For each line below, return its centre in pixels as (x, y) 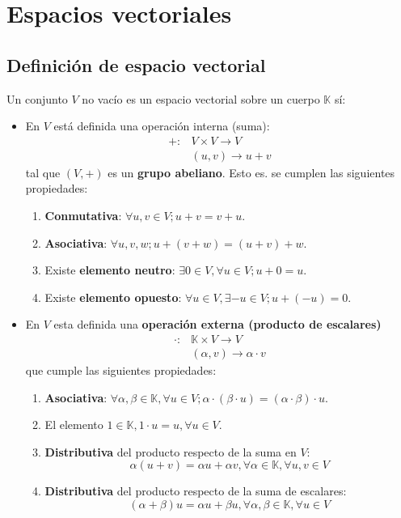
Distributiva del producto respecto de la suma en (171, 451)
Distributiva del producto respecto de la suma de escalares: (196, 491)
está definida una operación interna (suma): (162, 126)
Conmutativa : (83, 216)
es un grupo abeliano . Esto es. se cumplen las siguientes (251, 172)
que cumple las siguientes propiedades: (121, 370)
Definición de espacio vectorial (136, 64)
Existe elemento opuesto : (113, 297)
